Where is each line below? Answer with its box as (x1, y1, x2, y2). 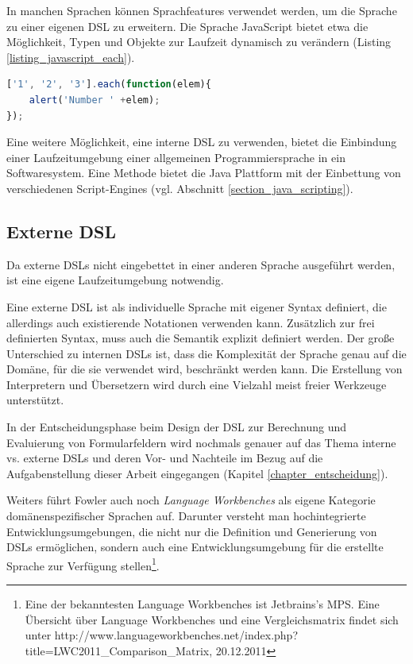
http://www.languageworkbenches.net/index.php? (54, 627, 299, 643)
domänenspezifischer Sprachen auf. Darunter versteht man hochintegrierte (6, 508, 366, 524)
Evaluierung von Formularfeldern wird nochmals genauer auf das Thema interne (6, 434, 396, 450)
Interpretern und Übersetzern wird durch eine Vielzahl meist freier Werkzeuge (6, 376, 387, 392)
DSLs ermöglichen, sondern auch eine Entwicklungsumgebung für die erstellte (6, 539, 384, 555)
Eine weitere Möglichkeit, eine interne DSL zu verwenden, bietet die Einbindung (6, 133, 397, 150)
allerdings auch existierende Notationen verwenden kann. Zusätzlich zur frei (6, 314, 375, 330)
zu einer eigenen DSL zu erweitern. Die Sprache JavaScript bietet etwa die (6, 17, 369, 34)
